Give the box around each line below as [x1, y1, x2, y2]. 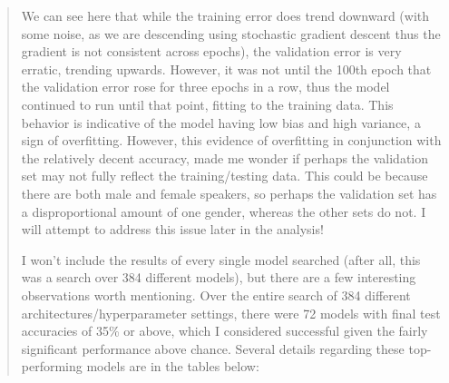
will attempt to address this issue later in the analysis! [21, 220, 324, 239]
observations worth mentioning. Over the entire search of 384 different [21, 285, 411, 304]
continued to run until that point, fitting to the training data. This [21, 94, 394, 113]
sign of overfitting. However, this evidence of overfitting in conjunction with [21, 131, 442, 150]
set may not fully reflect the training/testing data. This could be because [21, 166, 428, 185]
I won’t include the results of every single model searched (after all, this [21, 250, 421, 269]
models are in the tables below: [86, 357, 259, 376]
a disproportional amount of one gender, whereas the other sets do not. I [21, 201, 426, 221]
